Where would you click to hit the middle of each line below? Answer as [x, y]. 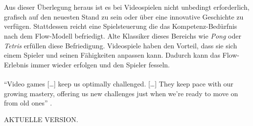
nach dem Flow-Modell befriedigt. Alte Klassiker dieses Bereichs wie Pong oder [123, 35]
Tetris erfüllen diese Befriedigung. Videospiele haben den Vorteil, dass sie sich [121, 45]
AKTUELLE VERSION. [41, 119]
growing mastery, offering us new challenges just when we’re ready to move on [121, 93]
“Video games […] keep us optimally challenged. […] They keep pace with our [119, 83]
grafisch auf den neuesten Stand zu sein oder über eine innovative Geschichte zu [124, 16]
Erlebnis [16, 64]
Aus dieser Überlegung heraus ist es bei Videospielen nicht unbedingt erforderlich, [127, 7]
